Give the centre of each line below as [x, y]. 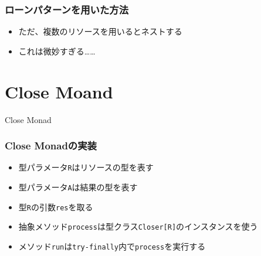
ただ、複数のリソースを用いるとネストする [100, 31]
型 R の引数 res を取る [56, 206]
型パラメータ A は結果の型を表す [78, 187]
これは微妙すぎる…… [57, 51]
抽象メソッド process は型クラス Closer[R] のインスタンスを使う [138, 226]
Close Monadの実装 [51, 146]
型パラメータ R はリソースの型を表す [86, 167]
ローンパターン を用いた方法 [67, 9]
